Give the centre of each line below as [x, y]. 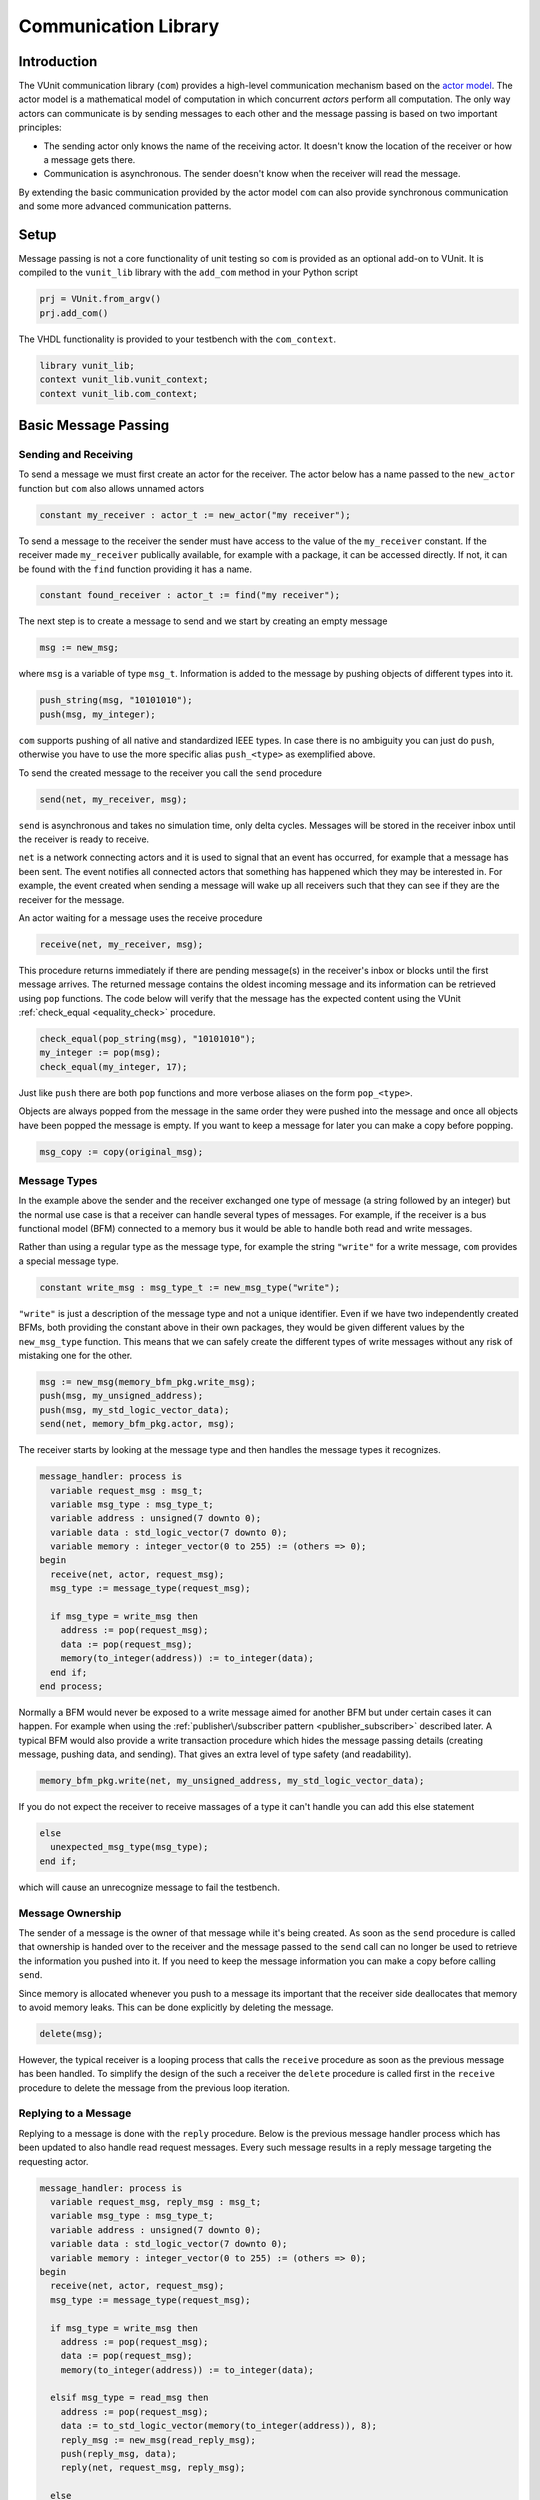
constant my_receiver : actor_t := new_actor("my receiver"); [195, 514]
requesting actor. [53, 2161]
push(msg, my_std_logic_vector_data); [134, 1409]
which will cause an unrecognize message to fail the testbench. [149, 1887]
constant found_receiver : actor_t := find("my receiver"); [190, 595]
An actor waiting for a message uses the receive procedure [140, 917]
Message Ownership [70, 1913]
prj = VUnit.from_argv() [100, 299]
